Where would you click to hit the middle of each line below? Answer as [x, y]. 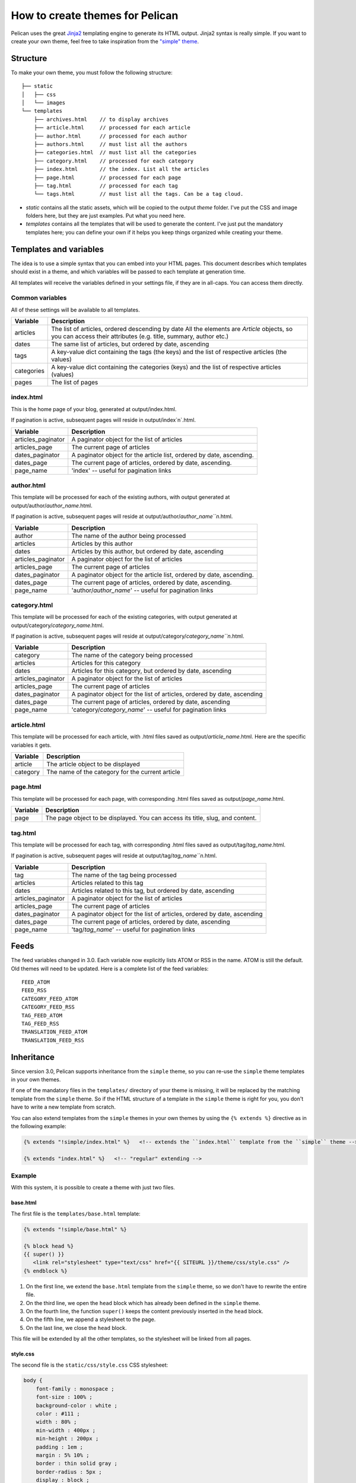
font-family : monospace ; [75, 1389]
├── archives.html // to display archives [101, 119]
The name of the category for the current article [113, 772]
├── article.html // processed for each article [112, 128]
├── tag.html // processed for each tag [106, 186]
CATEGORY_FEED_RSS [48, 1007]
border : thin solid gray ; [77, 1463]
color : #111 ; [58, 1414]
